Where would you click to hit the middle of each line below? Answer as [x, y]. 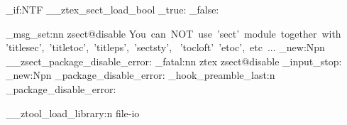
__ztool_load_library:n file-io [73, 113]
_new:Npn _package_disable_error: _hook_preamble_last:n [141, 75]
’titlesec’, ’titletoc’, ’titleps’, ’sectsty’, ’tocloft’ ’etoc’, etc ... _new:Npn [165, 47]
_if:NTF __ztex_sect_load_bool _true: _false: [112, 9]
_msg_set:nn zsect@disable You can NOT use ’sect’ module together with [173, 33]
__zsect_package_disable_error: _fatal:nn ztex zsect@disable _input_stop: [174, 61]
